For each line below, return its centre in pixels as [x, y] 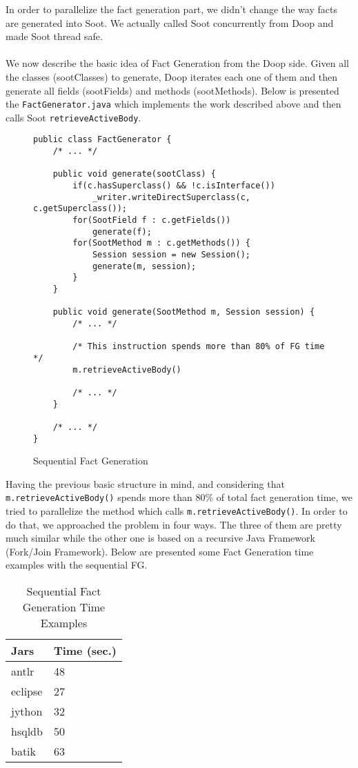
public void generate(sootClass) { [134, 174]
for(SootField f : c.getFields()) [152, 220]
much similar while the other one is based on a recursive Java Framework [160, 538]
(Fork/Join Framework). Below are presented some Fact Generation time [160, 551]
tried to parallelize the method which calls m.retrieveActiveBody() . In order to [177, 511]
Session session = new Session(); [171, 255]
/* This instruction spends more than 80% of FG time [199, 347]
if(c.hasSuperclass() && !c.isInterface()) [174, 186]
